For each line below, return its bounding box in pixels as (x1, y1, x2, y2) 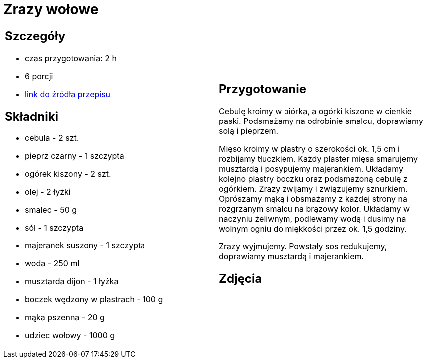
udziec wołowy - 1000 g (25, 330, 115, 341)
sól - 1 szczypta (25, 223, 84, 233)
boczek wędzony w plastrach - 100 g (25, 294, 163, 305)
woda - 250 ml (25, 258, 80, 269)
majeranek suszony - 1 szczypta (25, 241, 145, 251)
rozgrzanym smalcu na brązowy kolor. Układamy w (219, 203, 410, 214)
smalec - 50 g (25, 205, 77, 215)
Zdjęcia (219, 271, 262, 286)
